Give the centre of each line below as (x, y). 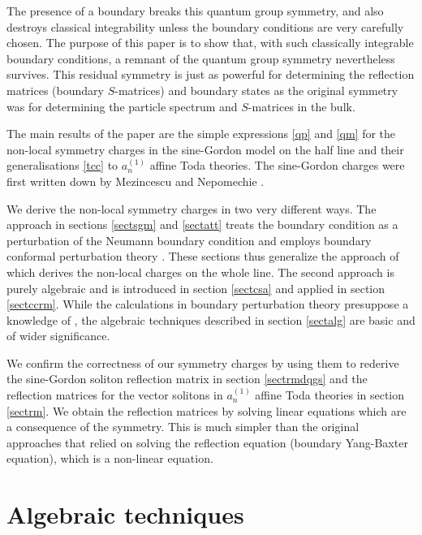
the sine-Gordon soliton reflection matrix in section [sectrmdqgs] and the (187, 379)
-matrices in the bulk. (301, 106)
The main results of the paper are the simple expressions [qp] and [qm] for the (201, 134)
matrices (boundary (55, 90)
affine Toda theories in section (330, 395)
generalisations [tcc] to (62, 165)
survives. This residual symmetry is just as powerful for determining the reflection (211, 74)
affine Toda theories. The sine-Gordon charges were (277, 165)
